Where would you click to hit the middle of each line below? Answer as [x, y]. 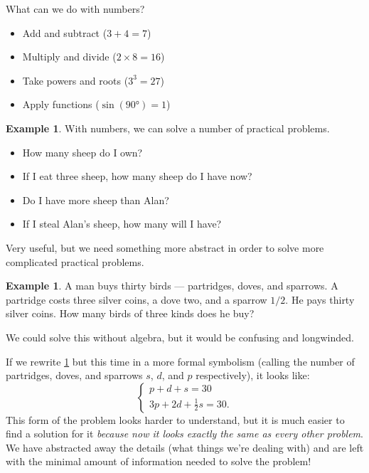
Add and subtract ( [65, 32]
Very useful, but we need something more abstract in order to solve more [165, 247]
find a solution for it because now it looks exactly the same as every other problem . [184, 434]
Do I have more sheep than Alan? [96, 200]
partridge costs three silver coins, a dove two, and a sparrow [137, 299]
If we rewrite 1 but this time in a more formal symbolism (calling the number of [180, 361]
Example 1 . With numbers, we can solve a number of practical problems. [168, 128]
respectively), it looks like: [253, 375]
